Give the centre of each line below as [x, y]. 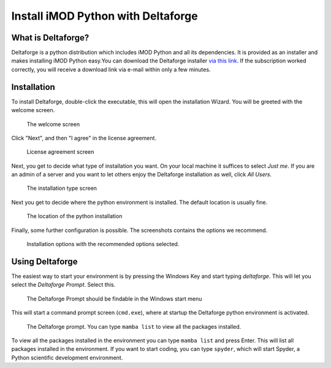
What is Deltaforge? [50, 38]
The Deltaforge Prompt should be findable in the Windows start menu [114, 299]
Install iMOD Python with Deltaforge [105, 16]
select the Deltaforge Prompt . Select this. [63, 285]
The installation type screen [62, 188]
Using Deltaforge [44, 261]
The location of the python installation [74, 216]
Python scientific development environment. [67, 358]
